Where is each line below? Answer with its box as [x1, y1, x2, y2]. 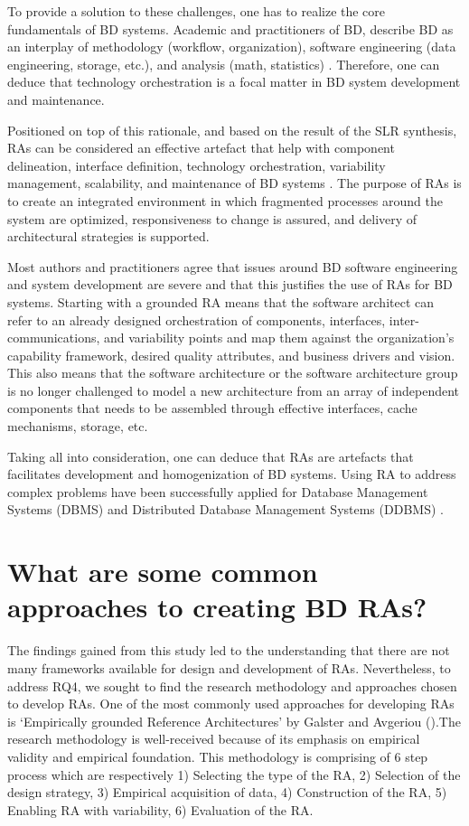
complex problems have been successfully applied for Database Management [7, 482, 428, 501]
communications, [7, 328, 100, 347]
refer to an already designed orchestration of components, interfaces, [7, 310, 386, 329]
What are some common [7, 553, 318, 590]
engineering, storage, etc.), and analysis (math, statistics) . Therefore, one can [7, 54, 440, 73]
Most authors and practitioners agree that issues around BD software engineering [7, 257, 458, 276]
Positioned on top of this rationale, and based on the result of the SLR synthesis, [7, 120, 457, 139]
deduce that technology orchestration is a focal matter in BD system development [7, 72, 461, 91]
